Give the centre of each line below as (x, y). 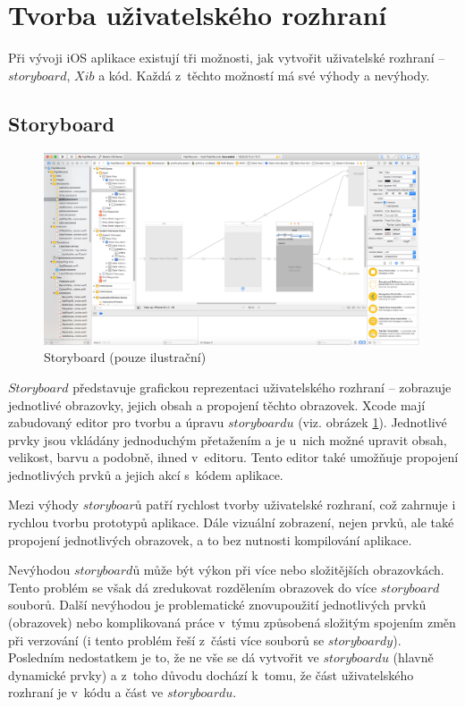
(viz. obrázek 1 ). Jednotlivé (372, 422)
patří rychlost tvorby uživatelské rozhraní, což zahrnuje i (301, 505)
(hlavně (413, 657)
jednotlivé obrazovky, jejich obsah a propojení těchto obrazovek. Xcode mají (217, 404)
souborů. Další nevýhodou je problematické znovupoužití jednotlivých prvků (217, 605)
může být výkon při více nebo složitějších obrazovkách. (294, 570)
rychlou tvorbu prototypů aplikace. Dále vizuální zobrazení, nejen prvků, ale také (231, 522)
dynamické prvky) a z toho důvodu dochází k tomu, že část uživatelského (211, 674)
